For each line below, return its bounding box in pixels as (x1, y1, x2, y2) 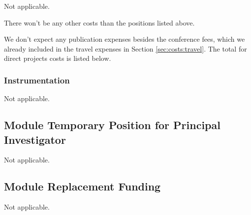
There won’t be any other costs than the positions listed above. (4, 17, 195, 27)
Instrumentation (4, 74, 70, 86)
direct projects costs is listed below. (4, 53, 111, 63)
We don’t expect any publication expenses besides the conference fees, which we (4, 34, 245, 44)
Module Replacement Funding (4, 179, 161, 194)
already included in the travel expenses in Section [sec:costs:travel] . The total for (4, 43, 247, 54)
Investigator (4, 132, 66, 147)
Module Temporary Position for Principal (4, 117, 220, 133)
